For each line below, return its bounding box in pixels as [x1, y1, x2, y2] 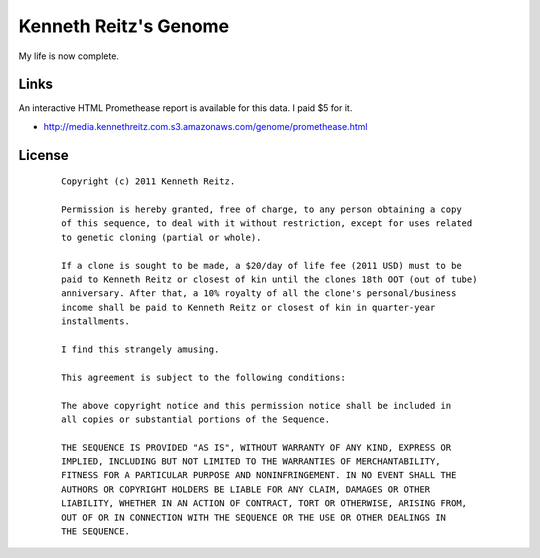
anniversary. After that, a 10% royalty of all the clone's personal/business [61, 288, 457, 299]
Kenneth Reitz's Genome [18, 15, 230, 37]
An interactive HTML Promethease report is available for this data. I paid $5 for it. [18, 102, 353, 114]
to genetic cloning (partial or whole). [61, 231, 262, 243]
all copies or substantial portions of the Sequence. [61, 413, 330, 425]
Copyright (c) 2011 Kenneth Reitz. [61, 176, 236, 187]
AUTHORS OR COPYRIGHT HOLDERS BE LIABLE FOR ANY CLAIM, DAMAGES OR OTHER [61, 483, 431, 495]
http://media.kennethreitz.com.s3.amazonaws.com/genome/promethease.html [43, 120, 368, 132]
